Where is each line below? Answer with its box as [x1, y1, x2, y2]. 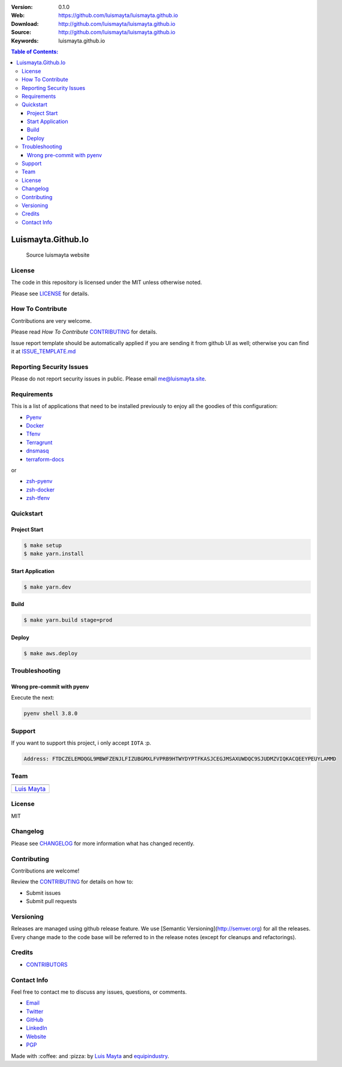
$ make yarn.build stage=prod [23, 617, 113, 624]
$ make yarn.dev [23, 583, 72, 591]
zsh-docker [26, 486, 55, 493]
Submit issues [26, 889, 61, 897]
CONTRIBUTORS [26, 961, 68, 968]
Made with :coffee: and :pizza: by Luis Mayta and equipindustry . [11, 1052, 170, 1059]
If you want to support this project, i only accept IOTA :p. [11, 739, 152, 747]
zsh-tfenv [26, 494, 50, 502]
